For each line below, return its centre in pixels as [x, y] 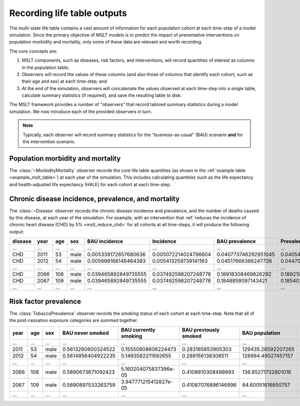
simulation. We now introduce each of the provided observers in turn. [81, 111]
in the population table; [45, 67]
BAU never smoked [85, 333]
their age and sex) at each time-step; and [64, 81]
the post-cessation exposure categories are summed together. [74, 320]
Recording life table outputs [68, 13]
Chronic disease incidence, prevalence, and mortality [94, 198]
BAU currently [138, 330]
